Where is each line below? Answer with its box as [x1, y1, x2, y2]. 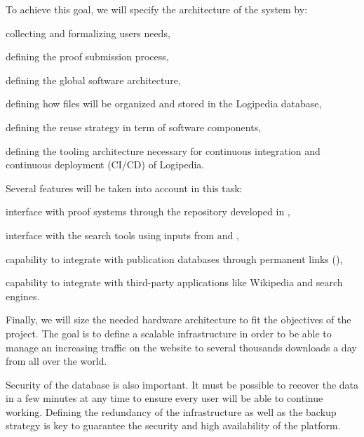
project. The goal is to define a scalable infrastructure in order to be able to [6, 325, 332, 340]
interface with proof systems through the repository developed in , [6, 204, 290, 219]
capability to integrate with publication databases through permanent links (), [6, 251, 343, 266]
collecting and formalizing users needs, [6, 25, 170, 40]
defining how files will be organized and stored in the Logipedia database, [6, 96, 322, 111]
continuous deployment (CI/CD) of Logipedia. [6, 157, 205, 172]
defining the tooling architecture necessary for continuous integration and [6, 143, 321, 158]
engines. [6, 288, 40, 303]
